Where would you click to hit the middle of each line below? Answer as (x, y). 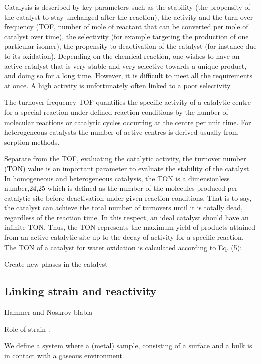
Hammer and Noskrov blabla (48, 312)
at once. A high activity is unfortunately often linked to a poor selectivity (117, 85)
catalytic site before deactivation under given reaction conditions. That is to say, (128, 198)
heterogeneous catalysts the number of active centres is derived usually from (121, 132)
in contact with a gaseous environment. (64, 355)
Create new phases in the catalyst (56, 264)
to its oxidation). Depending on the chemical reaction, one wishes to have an (122, 55)
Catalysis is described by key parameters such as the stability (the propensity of (127, 7)
